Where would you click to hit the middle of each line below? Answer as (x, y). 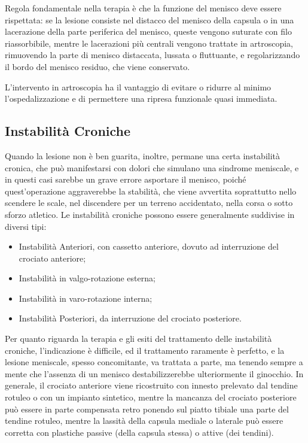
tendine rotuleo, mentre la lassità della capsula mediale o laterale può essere (144, 421)
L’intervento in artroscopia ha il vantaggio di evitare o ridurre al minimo (138, 87)
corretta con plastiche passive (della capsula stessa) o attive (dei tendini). (139, 432)
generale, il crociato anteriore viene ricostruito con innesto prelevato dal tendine (151, 385)
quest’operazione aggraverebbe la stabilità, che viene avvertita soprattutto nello (151, 191)
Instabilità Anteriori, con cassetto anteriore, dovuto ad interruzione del (149, 246)
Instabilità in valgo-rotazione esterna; (87, 278)
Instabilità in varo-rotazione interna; (86, 298)
